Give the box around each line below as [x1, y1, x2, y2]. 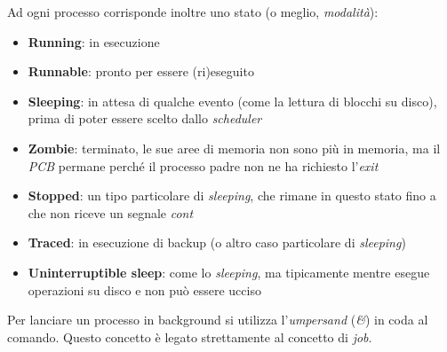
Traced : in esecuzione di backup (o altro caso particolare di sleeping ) [28, 233, 406, 252]
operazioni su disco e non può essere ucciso [28, 280, 261, 299]
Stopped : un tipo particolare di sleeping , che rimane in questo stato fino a [28, 186, 436, 205]
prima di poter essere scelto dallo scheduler [28, 109, 262, 128]
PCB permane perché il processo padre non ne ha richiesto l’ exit [28, 156, 379, 175]
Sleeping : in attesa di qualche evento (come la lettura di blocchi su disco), [28, 91, 437, 110]
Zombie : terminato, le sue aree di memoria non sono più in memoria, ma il [28, 138, 441, 157]
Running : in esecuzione [28, 32, 160, 51]
